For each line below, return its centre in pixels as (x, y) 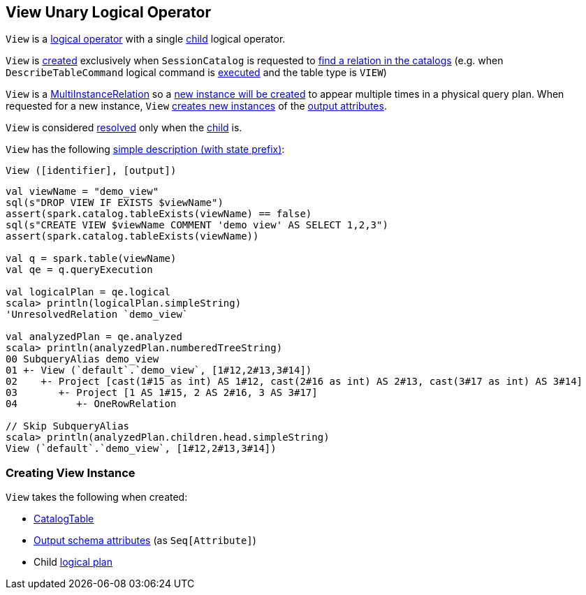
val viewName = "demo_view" (82, 192)
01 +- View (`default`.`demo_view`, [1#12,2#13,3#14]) (159, 370)
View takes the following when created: (97, 497)
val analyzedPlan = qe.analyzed (94, 337)
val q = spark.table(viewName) (91, 259)
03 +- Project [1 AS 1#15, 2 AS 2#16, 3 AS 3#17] (162, 393)
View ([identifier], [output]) (91, 171)
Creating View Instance (71, 472)
